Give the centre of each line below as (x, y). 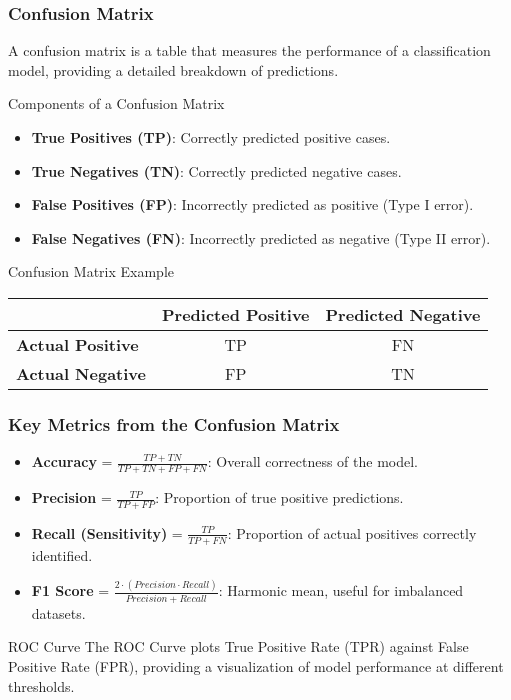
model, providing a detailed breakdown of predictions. (173, 69)
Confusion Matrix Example (91, 271)
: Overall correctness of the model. (312, 461)
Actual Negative (81, 373)
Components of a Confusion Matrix (116, 103)
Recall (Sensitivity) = (107, 532)
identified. (62, 554)
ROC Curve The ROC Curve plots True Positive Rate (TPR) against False (238, 646)
